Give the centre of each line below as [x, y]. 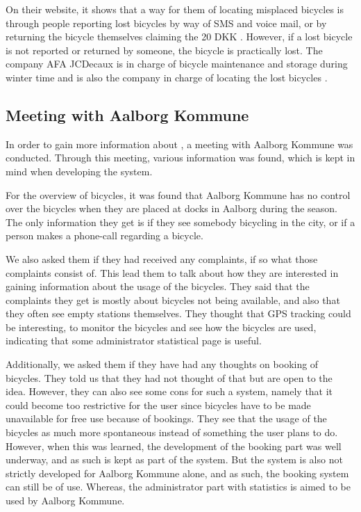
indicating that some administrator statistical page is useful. [134, 341]
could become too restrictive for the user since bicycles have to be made [158, 405]
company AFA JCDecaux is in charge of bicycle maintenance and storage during [177, 64]
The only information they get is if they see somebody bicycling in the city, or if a [180, 222]
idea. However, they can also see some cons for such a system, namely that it [169, 391]
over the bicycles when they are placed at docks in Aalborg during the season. [172, 208]
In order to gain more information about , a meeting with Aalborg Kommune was [179, 144]
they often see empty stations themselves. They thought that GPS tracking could [178, 313]
